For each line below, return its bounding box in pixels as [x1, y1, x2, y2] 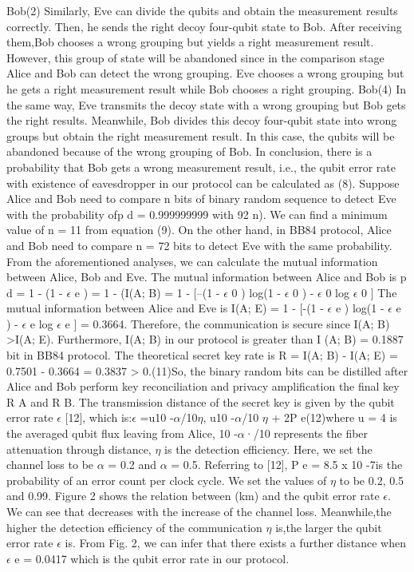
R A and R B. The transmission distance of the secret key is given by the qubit [6, 393, 395, 410]
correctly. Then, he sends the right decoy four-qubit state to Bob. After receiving [6, 18, 402, 34]
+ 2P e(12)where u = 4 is [271, 409, 397, 426]
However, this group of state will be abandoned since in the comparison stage [6, 49, 384, 66]
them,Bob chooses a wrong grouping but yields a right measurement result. [6, 34, 374, 50]
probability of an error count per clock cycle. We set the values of [6, 471, 327, 488]
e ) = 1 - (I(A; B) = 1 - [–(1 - [74, 284, 220, 300]
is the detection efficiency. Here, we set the [164, 440, 373, 457]
